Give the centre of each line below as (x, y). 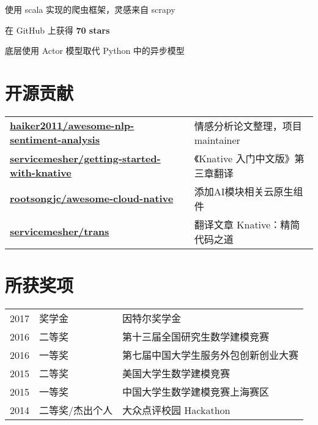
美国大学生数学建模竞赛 (176, 374)
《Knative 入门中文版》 (244, 158)
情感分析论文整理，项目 (248, 126)
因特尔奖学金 (152, 318)
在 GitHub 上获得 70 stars (57, 30)
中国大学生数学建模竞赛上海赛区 (196, 392)
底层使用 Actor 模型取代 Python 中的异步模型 (95, 51)
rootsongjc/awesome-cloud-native (92, 198)
